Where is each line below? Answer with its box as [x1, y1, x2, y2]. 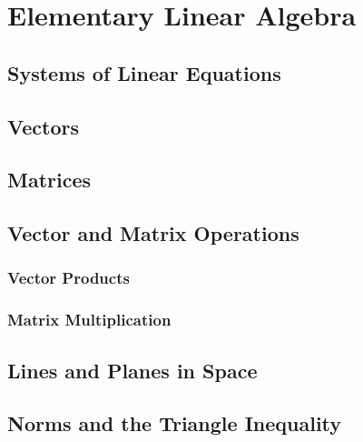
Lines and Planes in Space [7, 356, 258, 384]
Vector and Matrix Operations [7, 219, 299, 247]
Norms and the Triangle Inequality [7, 409, 342, 437]
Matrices [7, 166, 92, 194]
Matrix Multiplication [7, 308, 172, 331]
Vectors [7, 112, 79, 140]
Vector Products [7, 266, 130, 289]
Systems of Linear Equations [7, 58, 281, 86]
